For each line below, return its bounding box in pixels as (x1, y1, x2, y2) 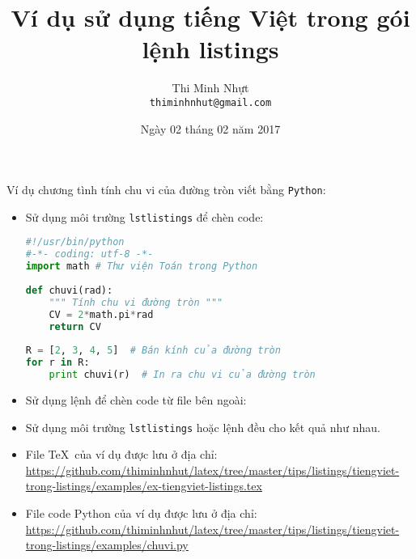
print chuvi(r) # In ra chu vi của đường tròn (49, 369, 316, 381)
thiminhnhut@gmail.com (149, 96, 272, 108)
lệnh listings (142, 32, 279, 66)
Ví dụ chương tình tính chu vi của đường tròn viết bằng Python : (6, 181, 326, 198)
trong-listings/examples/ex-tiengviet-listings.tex (25, 477, 262, 494)
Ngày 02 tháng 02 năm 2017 (140, 120, 281, 137)
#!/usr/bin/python (25, 236, 125, 248)
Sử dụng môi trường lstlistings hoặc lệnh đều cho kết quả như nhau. (25, 418, 380, 435)
